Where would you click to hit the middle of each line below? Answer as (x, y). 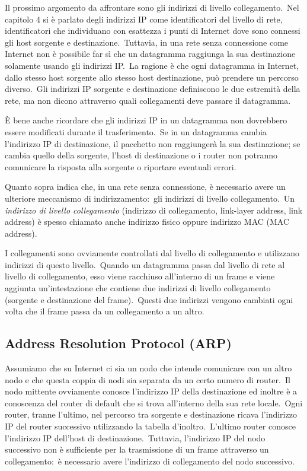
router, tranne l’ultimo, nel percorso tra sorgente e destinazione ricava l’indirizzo (151, 414)
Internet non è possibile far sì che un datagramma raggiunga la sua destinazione (150, 54)
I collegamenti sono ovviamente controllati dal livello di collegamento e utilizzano (152, 253)
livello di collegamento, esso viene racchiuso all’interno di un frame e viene (140, 276)
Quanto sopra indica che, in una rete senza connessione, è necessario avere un (145, 187)
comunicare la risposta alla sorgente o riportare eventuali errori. (121, 166)
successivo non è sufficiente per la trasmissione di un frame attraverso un (137, 449)
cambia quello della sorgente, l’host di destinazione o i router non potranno (141, 155)
